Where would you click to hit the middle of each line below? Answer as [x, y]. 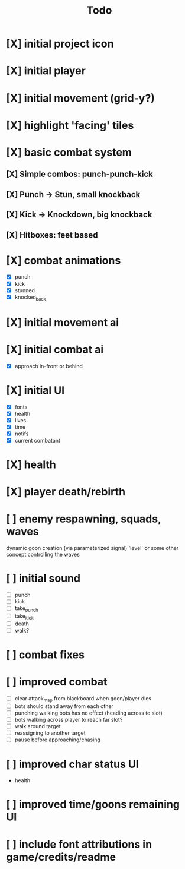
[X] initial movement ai [63, 322]
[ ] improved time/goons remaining [93, 805]
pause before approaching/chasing [57, 740]
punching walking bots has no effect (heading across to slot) [88, 713]
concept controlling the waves [43, 554]
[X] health [31, 465]
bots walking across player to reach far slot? [69, 720]
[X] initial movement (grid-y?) [81, 98]
